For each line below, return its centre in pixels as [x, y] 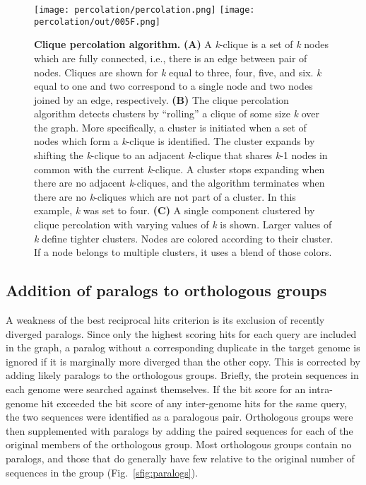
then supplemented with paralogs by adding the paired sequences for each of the [179, 430]
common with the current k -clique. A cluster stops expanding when [179, 169]
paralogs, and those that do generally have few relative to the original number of [180, 458]
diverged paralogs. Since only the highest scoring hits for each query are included [181, 333]
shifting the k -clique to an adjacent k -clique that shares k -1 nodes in [181, 155]
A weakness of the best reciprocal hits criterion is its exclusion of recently [165, 320]
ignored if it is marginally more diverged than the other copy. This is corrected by [183, 361]
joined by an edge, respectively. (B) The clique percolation [161, 99]
